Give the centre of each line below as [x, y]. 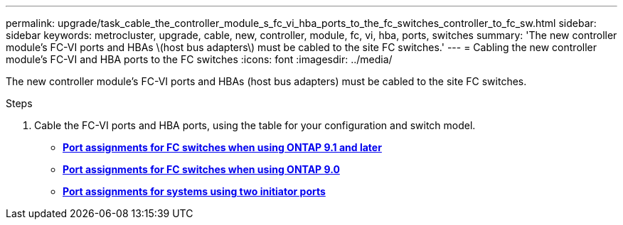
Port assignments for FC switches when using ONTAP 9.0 [201, 169]
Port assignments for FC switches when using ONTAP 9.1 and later [222, 147]
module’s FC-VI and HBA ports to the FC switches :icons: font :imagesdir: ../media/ [199, 59]
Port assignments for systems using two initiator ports [194, 191]
